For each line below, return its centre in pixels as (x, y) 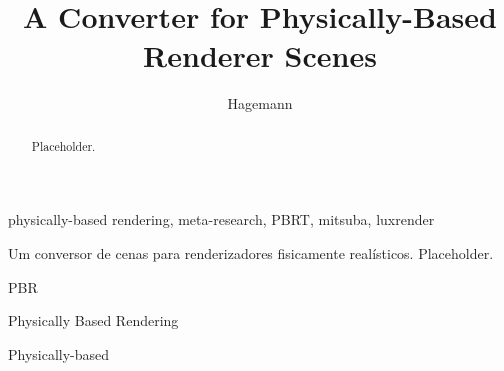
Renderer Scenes (260, 55)
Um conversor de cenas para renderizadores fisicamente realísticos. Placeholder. (251, 252)
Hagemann (260, 103)
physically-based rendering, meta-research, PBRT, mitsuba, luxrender (221, 219)
